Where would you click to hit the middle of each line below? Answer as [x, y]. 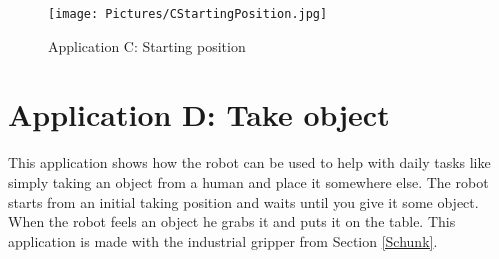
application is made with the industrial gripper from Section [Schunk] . [223, 240]
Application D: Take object [199, 114]
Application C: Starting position [147, 45]
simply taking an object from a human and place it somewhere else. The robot [248, 181]
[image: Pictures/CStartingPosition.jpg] [188, 14]
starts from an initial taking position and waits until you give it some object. [243, 201]
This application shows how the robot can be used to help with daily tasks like [249, 162]
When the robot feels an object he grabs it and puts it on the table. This [232, 221]
